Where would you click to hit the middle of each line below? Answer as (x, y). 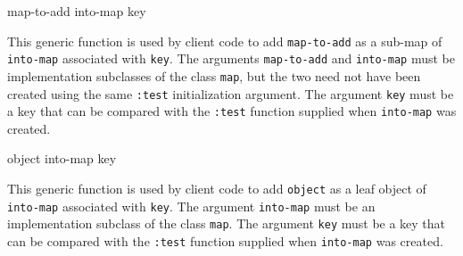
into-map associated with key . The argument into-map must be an (191, 206)
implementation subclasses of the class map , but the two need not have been (214, 75)
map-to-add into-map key (77, 11)
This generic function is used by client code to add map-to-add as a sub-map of (225, 41)
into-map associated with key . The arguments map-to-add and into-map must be (231, 58)
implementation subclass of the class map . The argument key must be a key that (227, 223)
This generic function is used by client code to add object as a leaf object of (217, 189)
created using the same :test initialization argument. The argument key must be (231, 93)
